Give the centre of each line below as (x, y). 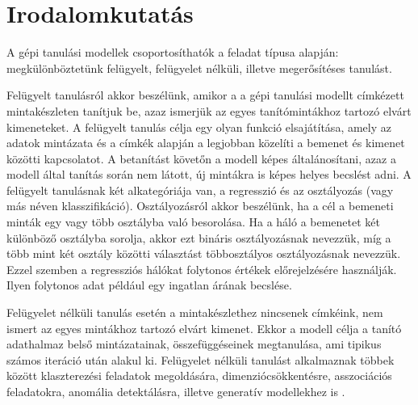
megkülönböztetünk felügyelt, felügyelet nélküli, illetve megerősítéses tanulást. (199, 67)
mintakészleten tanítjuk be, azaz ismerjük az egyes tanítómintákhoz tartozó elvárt (209, 110)
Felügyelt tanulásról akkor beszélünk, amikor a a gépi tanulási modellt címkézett (205, 95)
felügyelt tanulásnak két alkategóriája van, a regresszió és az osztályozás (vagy (200, 190)
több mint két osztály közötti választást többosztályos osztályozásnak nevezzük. (204, 253)
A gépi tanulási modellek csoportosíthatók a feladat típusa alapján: (173, 52)
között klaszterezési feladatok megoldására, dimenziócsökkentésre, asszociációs (199, 375)
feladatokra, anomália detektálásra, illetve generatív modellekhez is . (176, 391)
